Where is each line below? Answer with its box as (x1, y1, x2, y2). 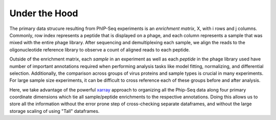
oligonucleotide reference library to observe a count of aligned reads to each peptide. (9, 46, 190, 53)
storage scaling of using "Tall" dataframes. (9, 108, 100, 114)
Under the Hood (9, 8, 79, 19)
